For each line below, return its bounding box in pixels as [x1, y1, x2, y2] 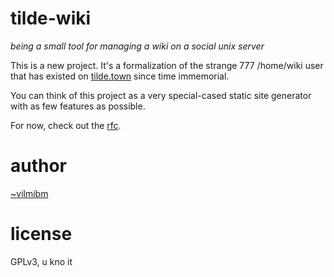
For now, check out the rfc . [10, 119, 122, 131]
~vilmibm [10, 187, 49, 199]
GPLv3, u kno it [10, 255, 73, 267]
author [10, 155, 68, 177]
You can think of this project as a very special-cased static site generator [10, 89, 312, 101]
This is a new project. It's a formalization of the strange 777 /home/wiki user [10, 59, 324, 71]
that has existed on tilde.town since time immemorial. [10, 70, 230, 82]
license [10, 223, 73, 246]
